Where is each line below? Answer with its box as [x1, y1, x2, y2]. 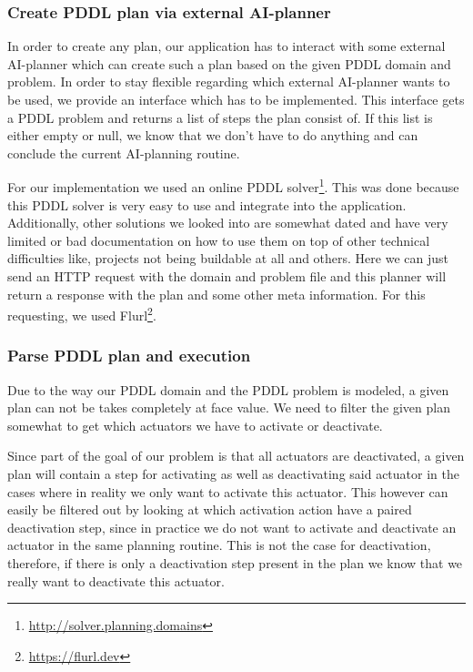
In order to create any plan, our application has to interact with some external [7, 36, 446, 56]
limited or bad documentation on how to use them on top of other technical [7, 230, 430, 249]
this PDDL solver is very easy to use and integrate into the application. [7, 195, 407, 214]
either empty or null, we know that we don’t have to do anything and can [7, 126, 418, 145]
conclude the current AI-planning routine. [7, 143, 240, 162]
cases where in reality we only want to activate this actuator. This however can [7, 482, 448, 501]
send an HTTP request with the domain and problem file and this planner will [7, 267, 447, 285]
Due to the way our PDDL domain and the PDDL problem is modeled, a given [7, 380, 449, 399]
